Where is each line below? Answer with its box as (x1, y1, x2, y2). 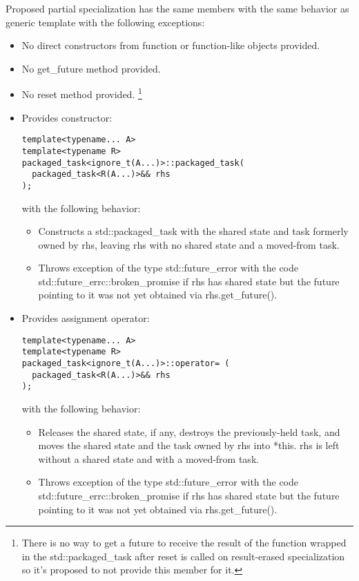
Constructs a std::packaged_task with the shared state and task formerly (38, 224, 349, 238)
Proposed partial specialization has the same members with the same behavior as (6, 1, 349, 15)
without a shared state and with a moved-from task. (38, 451, 260, 466)
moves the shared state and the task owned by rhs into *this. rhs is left (38, 438, 340, 453)
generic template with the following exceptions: (6, 15, 205, 29)
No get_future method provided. (21, 61, 161, 75)
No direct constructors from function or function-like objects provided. (21, 38, 320, 53)
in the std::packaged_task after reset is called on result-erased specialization (21, 549, 345, 563)
